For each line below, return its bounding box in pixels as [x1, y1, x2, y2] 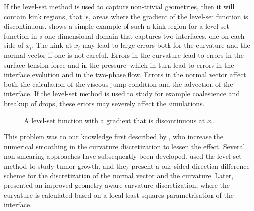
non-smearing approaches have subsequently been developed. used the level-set [4, 151, 242, 161]
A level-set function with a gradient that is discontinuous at [24, 115, 205, 125]
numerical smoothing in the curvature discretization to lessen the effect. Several [4, 141, 245, 151]
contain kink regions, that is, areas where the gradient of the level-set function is [4, 11, 248, 21]
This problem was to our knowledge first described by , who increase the [4, 131, 223, 142]
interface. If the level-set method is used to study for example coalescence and [4, 88, 240, 99]
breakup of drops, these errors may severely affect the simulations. [4, 98, 205, 108]
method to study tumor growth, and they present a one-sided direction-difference [4, 160, 250, 170]
